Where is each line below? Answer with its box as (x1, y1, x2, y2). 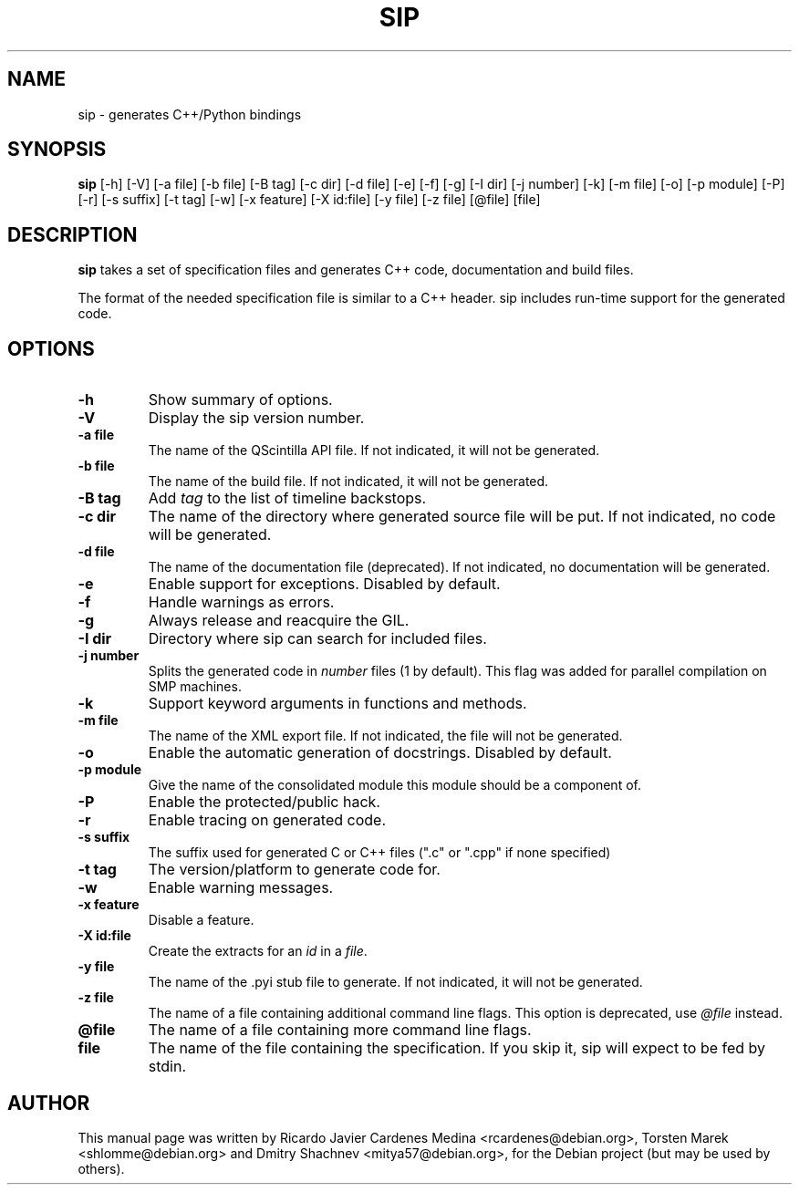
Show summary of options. (148, 390, 333, 409)
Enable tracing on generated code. (148, 811, 387, 830)
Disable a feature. (148, 912, 254, 928)
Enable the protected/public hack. (148, 793, 380, 812)
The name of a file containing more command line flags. (148, 1021, 532, 1040)
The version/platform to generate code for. (148, 860, 441, 879)
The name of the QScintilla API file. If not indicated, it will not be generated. (148, 442, 600, 459)
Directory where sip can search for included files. (148, 629, 487, 648)
